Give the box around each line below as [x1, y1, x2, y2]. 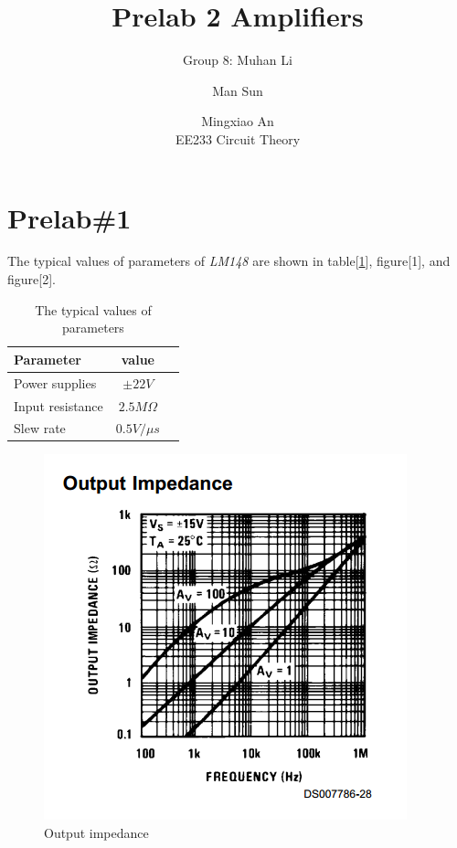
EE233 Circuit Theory [175, 129, 301, 148]
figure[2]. [7, 270, 56, 289]
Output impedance [44, 823, 149, 843]
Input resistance [14, 396, 103, 415]
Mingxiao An [201, 111, 274, 131]
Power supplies [14, 373, 97, 392]
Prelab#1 [7, 198, 132, 236]
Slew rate [14, 419, 66, 438]
